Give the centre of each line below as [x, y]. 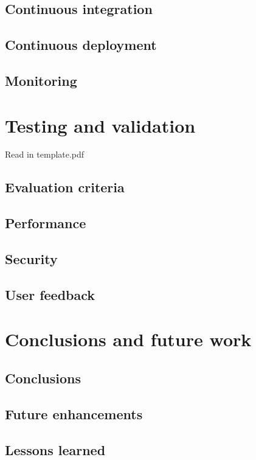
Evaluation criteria [65, 187]
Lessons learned [55, 449]
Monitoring [41, 80]
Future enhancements [74, 413]
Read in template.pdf [45, 154]
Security [31, 259]
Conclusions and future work [128, 339]
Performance [46, 223]
